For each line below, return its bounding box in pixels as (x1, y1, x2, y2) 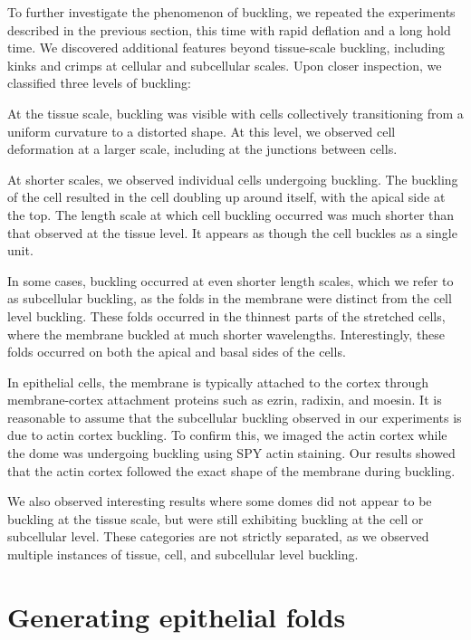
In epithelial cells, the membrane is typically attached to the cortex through (7, 372, 428, 391)
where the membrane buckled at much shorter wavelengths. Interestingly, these (7, 324, 446, 343)
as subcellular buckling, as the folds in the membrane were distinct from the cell (7, 289, 452, 308)
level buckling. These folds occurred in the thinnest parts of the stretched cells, (7, 306, 446, 325)
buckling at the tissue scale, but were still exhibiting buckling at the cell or (7, 509, 424, 528)
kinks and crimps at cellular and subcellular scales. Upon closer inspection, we (7, 55, 442, 74)
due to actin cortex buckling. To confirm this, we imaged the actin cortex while (7, 425, 447, 444)
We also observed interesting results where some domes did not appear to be (7, 492, 432, 511)
